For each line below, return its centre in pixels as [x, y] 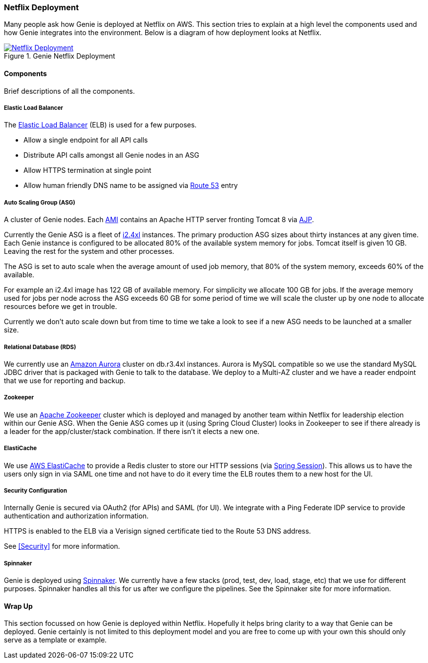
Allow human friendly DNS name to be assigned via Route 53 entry [131, 186]
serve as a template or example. [55, 640]
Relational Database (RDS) [40, 347]
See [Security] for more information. [62, 546]
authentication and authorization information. [76, 516]
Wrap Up [18, 606]
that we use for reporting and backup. [65, 380]
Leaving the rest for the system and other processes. [89, 251]
